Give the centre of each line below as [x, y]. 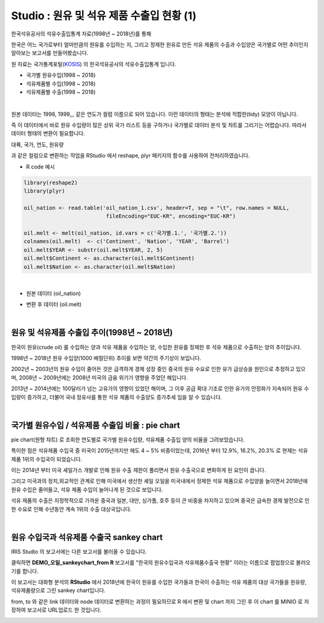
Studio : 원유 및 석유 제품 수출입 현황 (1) [104, 16]
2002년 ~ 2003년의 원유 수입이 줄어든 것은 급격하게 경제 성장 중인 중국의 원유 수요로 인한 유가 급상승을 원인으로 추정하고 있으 [158, 369]
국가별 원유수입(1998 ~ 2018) [61, 75]
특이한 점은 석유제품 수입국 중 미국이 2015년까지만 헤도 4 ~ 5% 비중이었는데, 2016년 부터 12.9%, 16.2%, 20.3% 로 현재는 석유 [160, 450]
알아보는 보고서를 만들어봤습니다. [50, 53]
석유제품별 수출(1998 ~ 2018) [61, 92]
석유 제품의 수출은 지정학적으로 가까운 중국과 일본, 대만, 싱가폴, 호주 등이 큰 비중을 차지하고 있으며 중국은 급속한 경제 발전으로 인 [160, 501]
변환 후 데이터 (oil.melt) [54, 304]
